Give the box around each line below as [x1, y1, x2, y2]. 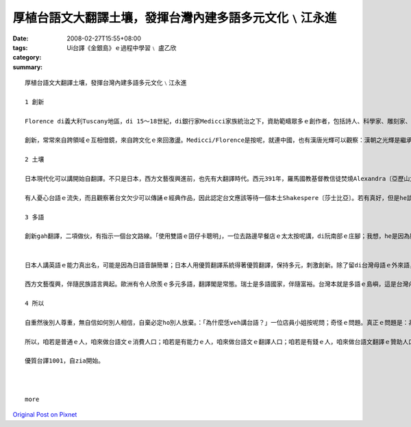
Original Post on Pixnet [12, 411, 77, 419]
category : [12, 53, 42, 62]
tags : [12, 43, 28, 51]
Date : [12, 34, 29, 42]
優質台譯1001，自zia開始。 [25, 357, 105, 365]
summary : [12, 62, 43, 71]
